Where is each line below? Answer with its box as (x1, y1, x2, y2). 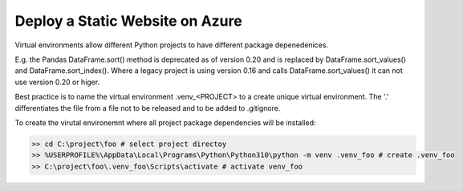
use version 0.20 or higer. (14, 77, 100, 87)
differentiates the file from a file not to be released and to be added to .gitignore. (14, 103, 281, 112)
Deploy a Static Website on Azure (14, 12, 242, 30)
